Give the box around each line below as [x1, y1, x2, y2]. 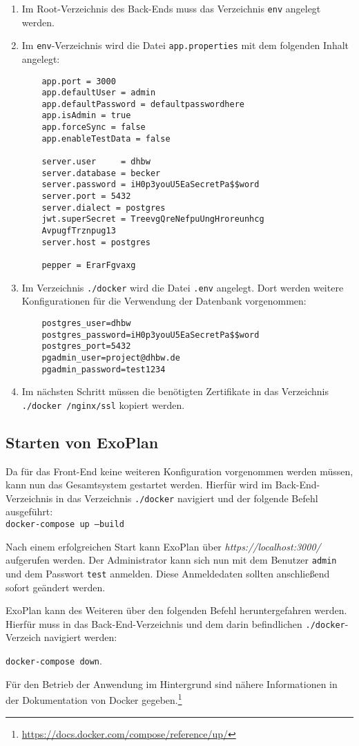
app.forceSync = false [41, 122, 146, 133]
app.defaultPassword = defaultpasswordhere [41, 99, 244, 109]
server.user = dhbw [41, 157, 151, 167]
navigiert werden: [43, 630, 117, 644]
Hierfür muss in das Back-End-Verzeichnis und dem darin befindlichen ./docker [6, 616, 345, 631]
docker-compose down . [6, 653, 102, 668]
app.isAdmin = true [41, 111, 131, 121]
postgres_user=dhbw [41, 318, 131, 328]
